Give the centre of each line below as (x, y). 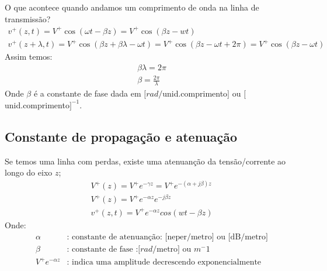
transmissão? (28, 18)
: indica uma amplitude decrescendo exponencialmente (164, 263)
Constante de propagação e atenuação (121, 136)
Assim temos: (29, 56)
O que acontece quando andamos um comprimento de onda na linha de (132, 7)
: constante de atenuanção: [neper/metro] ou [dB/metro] (167, 237)
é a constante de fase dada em (87, 93)
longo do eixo (29, 172)
